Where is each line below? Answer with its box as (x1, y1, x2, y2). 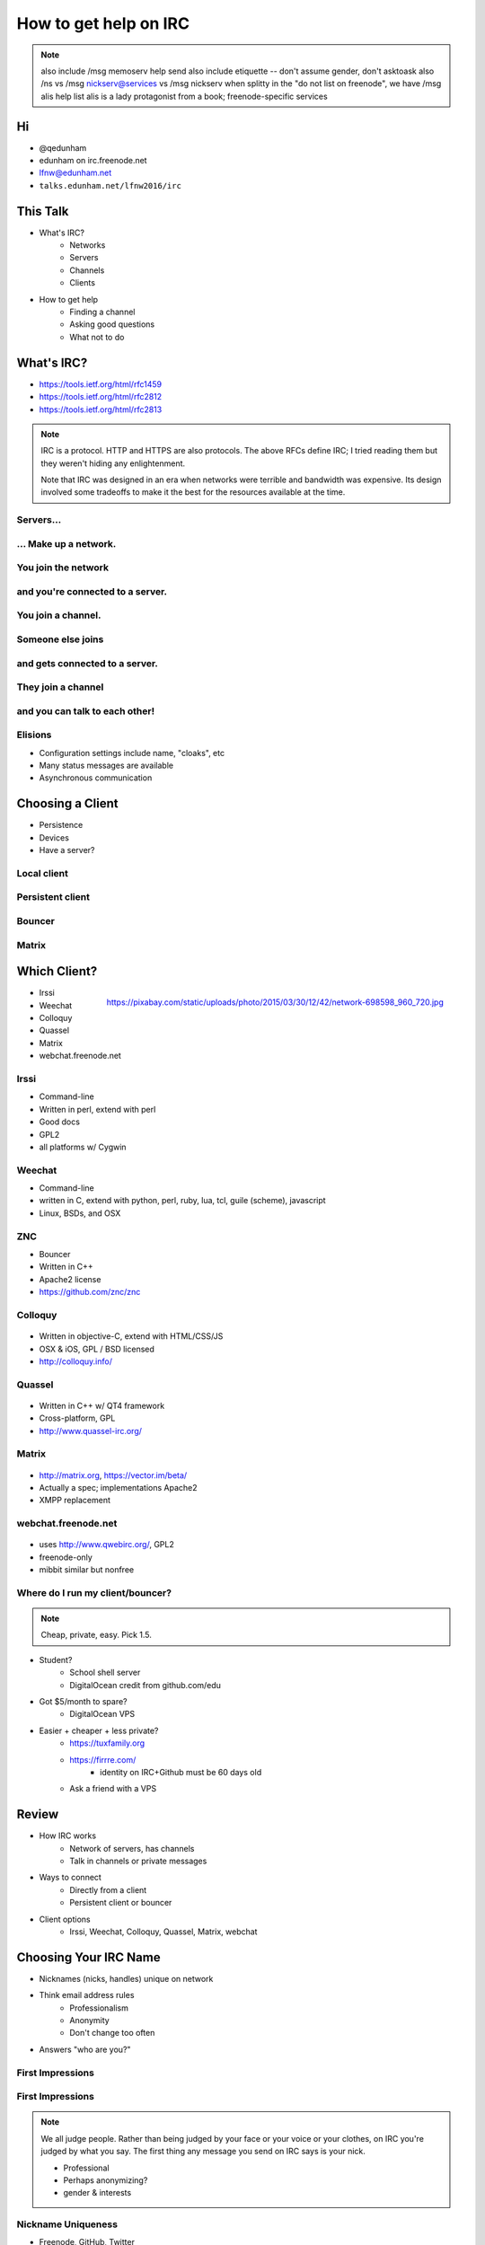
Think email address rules (39, 1990, 135, 2001)
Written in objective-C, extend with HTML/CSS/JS (39, 1331, 224, 1342)
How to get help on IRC (16, 13, 190, 33)
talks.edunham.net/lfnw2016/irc (39, 180, 181, 190)
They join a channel (16, 681, 104, 693)
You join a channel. (16, 609, 101, 621)
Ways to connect (39, 1872, 102, 1883)
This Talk (16, 203, 69, 219)
